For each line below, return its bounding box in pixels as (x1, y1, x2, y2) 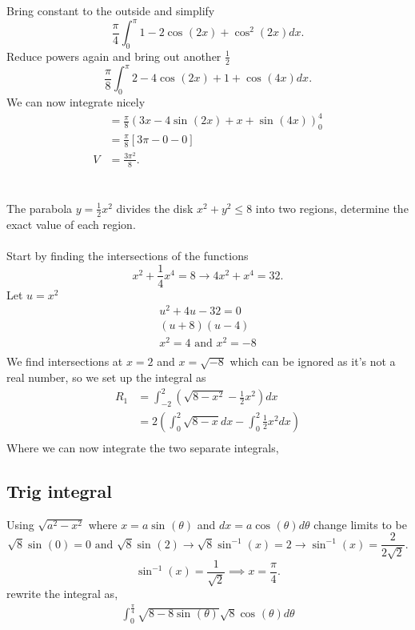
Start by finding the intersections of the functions (6, 247, 249, 263)
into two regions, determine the (255, 199, 409, 216)
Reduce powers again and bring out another (6, 47, 221, 64)
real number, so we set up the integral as (6, 369, 206, 386)
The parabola (6, 199, 73, 216)
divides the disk (116, 199, 194, 216)
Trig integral (6, 479, 112, 504)
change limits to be (313, 516, 407, 532)
